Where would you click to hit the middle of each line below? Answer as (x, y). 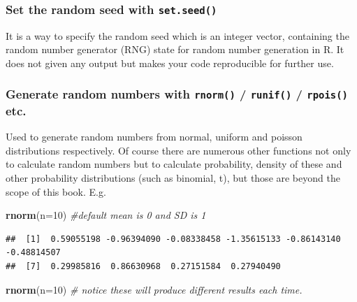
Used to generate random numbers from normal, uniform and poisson (154, 137)
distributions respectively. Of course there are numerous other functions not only (178, 150)
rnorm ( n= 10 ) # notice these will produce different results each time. (154, 289)
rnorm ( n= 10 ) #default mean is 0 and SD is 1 (106, 215)
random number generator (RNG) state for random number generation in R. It (175, 49)
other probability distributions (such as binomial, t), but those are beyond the (173, 178)
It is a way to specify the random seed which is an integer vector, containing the (177, 35)
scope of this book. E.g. (56, 191)
